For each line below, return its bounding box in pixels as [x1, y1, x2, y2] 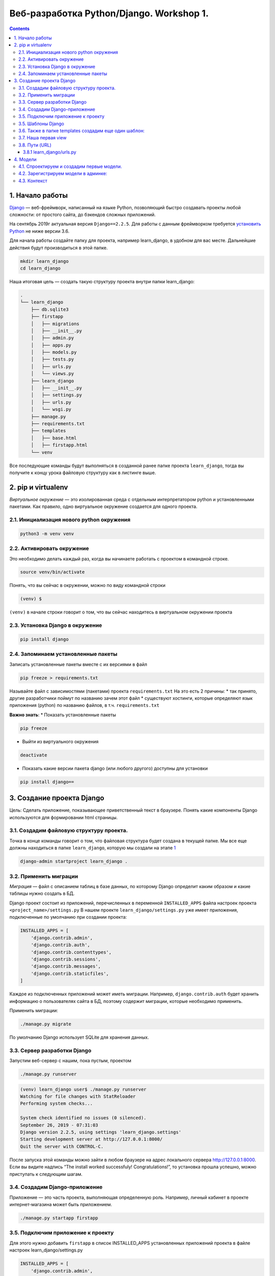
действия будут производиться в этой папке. [9, 244, 108, 251]
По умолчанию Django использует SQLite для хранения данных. [9, 1034, 149, 1040]
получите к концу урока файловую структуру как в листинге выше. [9, 470, 156, 476]
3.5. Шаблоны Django [18, 120, 65, 127]
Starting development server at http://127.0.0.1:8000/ [20, 1136, 163, 1142]
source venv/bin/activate [20, 569, 85, 575]
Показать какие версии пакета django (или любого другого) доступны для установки [22, 765, 208, 771]
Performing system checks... [20, 1100, 93, 1107]
